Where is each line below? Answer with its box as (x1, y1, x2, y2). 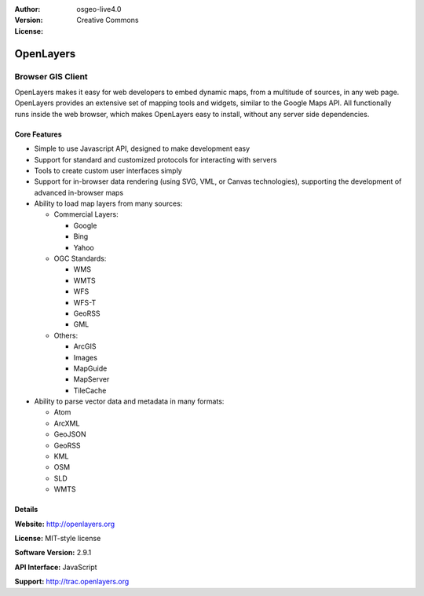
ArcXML (53, 419, 80, 428)
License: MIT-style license (14, 534, 101, 543)
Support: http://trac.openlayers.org (14, 577, 130, 587)
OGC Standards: (53, 254, 107, 263)
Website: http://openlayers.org (14, 519, 115, 528)
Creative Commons (76, 16, 139, 25)
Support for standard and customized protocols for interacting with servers (34, 155, 277, 164)
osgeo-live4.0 (76, 5, 122, 13)
